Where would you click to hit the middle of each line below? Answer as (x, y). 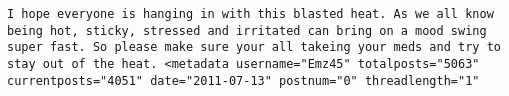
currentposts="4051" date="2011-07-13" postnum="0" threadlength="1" (243, 80)
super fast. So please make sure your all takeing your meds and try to (254, 47)
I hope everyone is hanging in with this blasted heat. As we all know (250, 14)
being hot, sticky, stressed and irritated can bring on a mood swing (247, 30)
